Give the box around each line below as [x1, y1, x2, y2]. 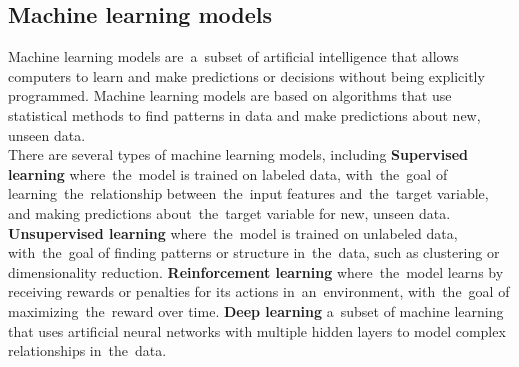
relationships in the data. [8, 340, 167, 361]
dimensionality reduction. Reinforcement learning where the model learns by [8, 261, 504, 282]
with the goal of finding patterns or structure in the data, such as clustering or [8, 242, 500, 263]
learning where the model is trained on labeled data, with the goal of [8, 163, 448, 184]
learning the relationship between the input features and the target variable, [8, 183, 489, 204]
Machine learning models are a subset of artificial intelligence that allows [8, 46, 459, 67]
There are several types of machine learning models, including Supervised [8, 144, 468, 165]
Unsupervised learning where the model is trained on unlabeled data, [8, 222, 458, 243]
